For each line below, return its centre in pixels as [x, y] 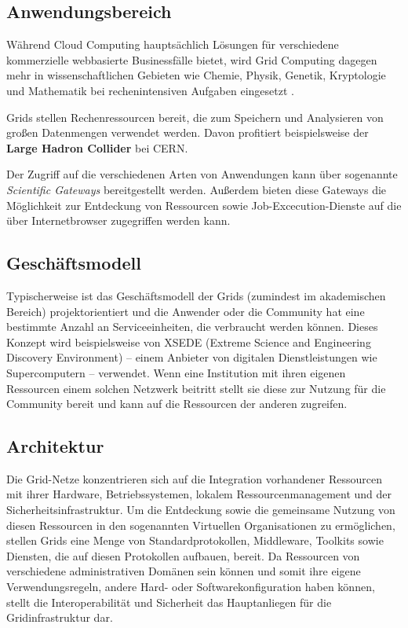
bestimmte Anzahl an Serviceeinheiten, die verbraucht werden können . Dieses [192, 327]
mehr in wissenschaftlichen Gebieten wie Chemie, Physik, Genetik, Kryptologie [196, 75]
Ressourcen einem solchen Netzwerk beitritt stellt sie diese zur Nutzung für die [196, 388]
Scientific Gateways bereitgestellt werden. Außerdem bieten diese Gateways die [197, 189]
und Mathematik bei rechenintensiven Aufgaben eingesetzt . [150, 90]
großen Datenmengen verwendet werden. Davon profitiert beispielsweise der [188, 132]
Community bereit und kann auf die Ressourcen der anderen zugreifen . [177, 404]
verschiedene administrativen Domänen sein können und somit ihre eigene [184, 571]
